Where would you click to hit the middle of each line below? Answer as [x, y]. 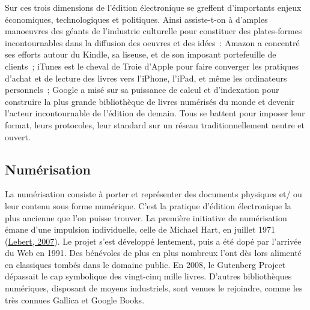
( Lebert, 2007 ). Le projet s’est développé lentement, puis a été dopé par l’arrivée [153, 241]
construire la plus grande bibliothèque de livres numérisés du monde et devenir [150, 101]
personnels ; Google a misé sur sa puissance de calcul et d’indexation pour [142, 90]
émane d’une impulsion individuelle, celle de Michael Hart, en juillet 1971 [140, 229]
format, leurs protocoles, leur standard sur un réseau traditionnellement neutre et [155, 124]
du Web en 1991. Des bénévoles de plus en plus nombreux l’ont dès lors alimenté [153, 253]
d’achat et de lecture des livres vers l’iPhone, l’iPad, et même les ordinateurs [146, 78]
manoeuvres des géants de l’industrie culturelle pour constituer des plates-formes [153, 31]
